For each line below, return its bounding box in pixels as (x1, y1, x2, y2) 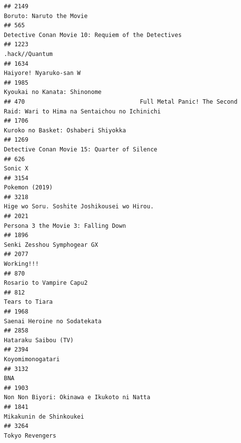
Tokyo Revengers (4, 432, 56, 439)
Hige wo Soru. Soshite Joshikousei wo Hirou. (4, 203, 154, 210)
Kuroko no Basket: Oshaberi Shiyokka (4, 127, 126, 134)
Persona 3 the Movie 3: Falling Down (4, 222, 126, 229)
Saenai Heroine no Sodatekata (4, 317, 102, 325)
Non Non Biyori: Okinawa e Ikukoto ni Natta (4, 394, 150, 401)
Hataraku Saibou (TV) (4, 336, 74, 344)
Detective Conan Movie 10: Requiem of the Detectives (4, 31, 182, 38)
